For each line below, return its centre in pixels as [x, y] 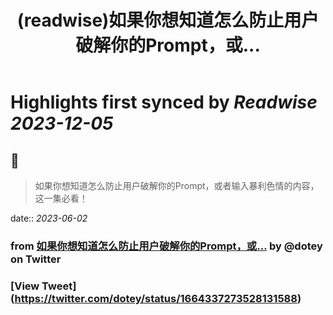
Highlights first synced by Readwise [164, 102]
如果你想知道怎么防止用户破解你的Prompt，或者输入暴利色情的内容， [177, 185]
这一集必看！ [61, 198]
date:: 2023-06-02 [49, 218]
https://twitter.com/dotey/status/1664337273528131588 [156, 298]
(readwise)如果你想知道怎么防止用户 [168, 20]
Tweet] [59, 286]
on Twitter [36, 259]
